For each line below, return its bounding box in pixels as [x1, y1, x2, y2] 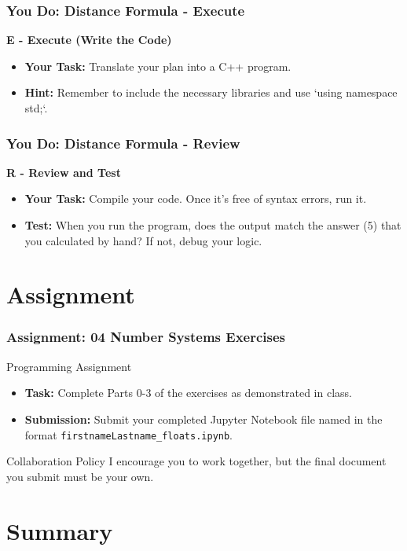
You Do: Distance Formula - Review [6, 133, 240, 152]
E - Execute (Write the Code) [6, 31, 172, 48]
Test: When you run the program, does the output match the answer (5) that [24, 217, 401, 233]
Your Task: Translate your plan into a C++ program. [24, 57, 291, 74]
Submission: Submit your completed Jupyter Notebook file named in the [24, 410, 383, 427]
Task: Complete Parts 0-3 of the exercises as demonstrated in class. [24, 384, 352, 401]
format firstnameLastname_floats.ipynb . [24, 426, 233, 443]
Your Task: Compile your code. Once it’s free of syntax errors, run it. [24, 190, 367, 207]
